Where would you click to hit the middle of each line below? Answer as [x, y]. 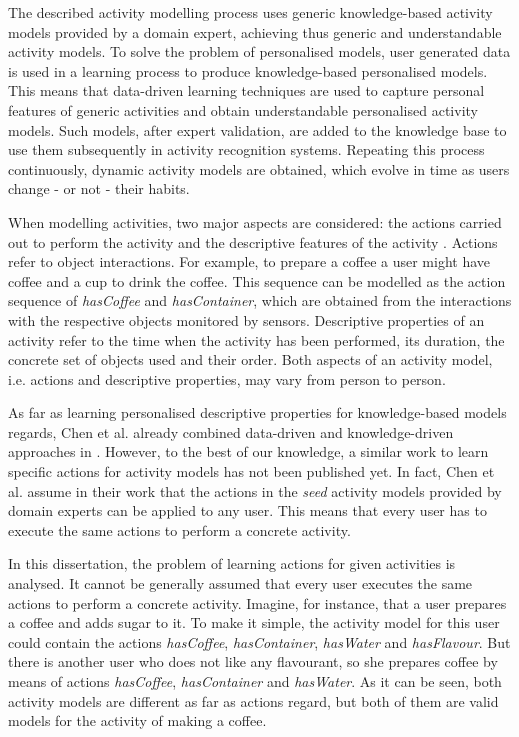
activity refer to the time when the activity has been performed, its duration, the [256, 339]
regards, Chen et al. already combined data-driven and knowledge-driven [231, 431]
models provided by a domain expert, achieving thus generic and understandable [255, 31]
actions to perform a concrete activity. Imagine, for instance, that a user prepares [257, 602]
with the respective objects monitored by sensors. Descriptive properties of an [246, 319]
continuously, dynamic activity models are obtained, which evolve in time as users [259, 168]
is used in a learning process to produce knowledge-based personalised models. [248, 70]
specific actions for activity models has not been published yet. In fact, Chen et [251, 471]
